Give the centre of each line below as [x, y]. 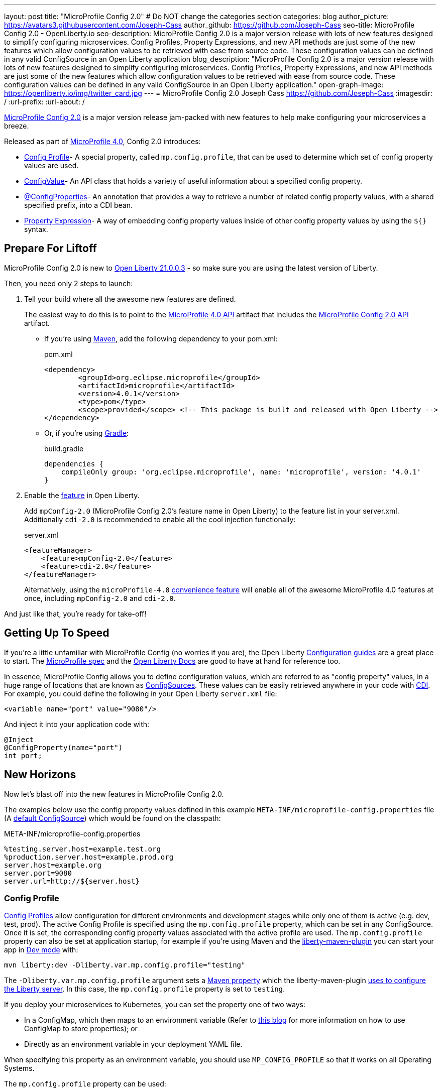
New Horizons [40, 775]
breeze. [17, 126]
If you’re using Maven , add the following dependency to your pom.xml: [161, 338]
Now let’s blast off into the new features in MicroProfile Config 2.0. [114, 794]
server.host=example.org [53, 865]
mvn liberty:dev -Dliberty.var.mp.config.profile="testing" [125, 965]
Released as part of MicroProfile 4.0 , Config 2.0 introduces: [102, 141]
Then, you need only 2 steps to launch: [69, 283]
